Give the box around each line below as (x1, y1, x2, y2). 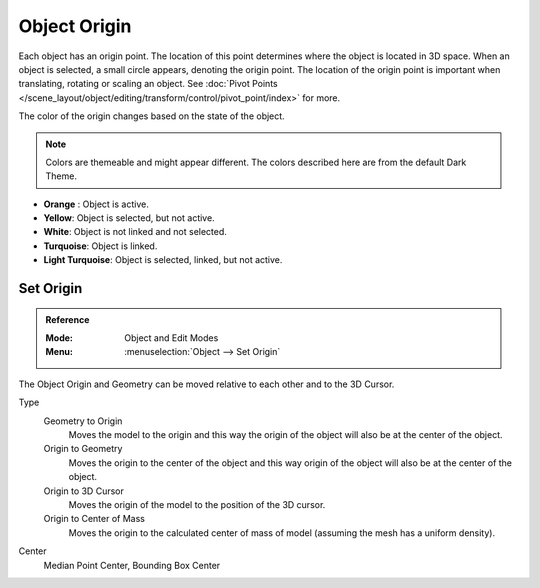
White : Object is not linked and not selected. (43, 226, 227, 238)
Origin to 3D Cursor (43, 485, 124, 497)
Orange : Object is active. (43, 198, 149, 210)
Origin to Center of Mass (43, 513, 145, 525)
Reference (45, 313, 90, 325)
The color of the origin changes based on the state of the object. (18, 110, 285, 122)
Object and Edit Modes (124, 332, 219, 344)
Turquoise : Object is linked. (43, 240, 158, 252)
